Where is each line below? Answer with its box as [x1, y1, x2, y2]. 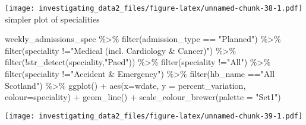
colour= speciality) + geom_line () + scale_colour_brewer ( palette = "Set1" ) [5, 91, 281, 103]
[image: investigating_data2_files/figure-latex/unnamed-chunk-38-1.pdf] [5, 4, 303, 12]
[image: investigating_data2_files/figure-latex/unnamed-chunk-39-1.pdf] [5, 111, 303, 120]
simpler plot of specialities [5, 12, 100, 25]
